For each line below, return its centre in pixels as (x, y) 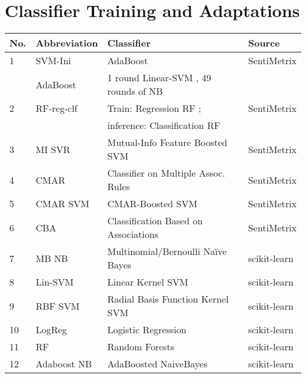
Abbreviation (67, 43)
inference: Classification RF (164, 125)
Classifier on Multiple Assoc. (166, 173)
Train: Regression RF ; (154, 108)
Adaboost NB (64, 364)
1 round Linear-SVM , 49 (159, 78)
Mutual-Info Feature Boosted (167, 142)
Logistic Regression (147, 330)
